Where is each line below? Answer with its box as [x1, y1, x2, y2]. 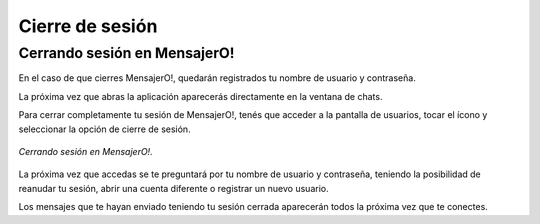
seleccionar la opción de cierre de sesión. [18, 123, 191, 135]
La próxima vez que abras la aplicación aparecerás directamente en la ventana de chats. [18, 90, 383, 102]
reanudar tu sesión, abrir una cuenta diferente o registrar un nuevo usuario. [18, 182, 329, 194]
